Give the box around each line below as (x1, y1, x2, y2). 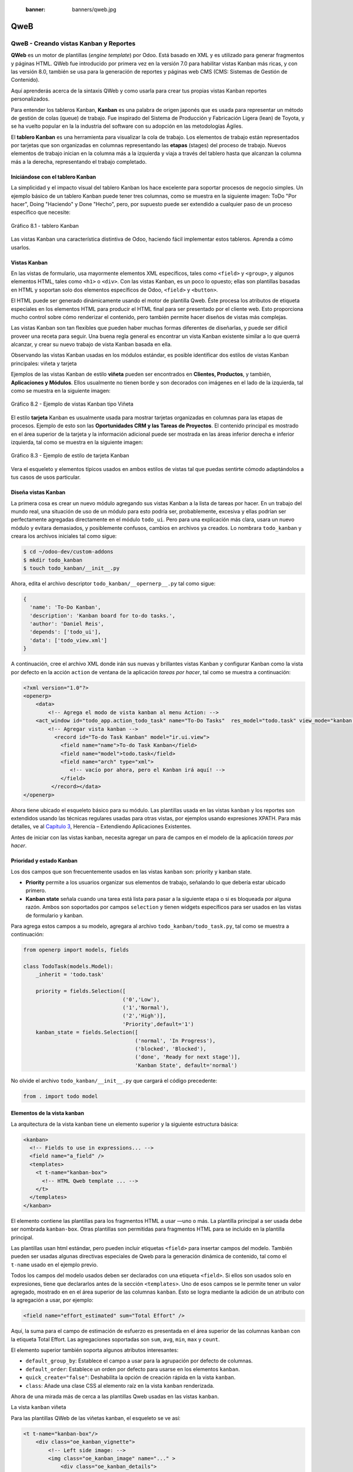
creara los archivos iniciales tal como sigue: (11, 533, 117, 540)
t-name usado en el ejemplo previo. (11, 1261, 98, 1268)
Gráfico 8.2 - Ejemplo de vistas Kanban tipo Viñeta (11, 400, 134, 407)
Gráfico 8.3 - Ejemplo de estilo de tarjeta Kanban (11, 452, 129, 459)
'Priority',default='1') (122, 1020, 194, 1027)
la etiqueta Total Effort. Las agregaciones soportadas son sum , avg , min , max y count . (11, 1335, 220, 1342)
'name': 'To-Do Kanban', (29, 604, 101, 611)
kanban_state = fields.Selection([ (35, 1029, 138, 1036)
